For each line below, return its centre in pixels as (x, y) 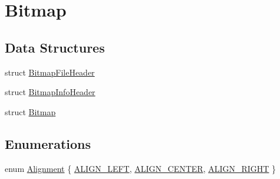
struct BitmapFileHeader (50, 72)
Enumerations (48, 143)
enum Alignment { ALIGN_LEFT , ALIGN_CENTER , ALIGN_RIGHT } (141, 168)
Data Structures (55, 47)
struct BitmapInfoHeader (50, 92)
